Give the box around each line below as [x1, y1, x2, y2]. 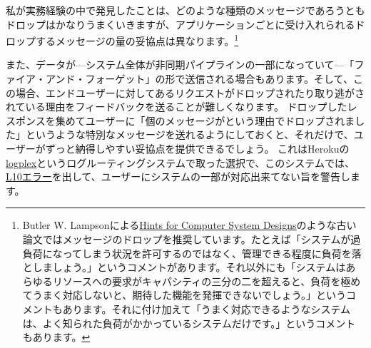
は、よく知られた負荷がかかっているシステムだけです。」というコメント [22, 315, 356, 330]
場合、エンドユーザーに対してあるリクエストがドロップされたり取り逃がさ [15, 85, 365, 100]
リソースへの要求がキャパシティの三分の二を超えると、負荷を [52, 273, 341, 288]
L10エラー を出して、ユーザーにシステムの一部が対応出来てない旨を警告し [6, 169, 350, 184]
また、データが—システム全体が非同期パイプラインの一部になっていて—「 [6, 57, 355, 72]
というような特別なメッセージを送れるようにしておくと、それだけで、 [25, 127, 354, 142]
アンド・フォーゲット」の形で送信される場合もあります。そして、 [45, 71, 353, 86]
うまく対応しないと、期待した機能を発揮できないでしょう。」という [32, 287, 346, 302]
